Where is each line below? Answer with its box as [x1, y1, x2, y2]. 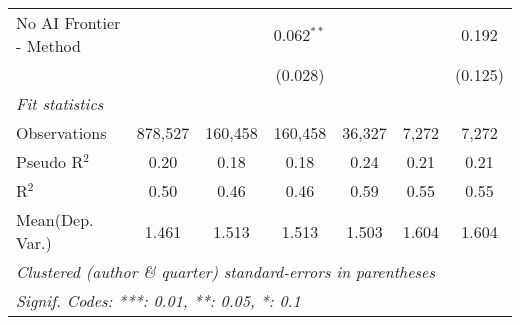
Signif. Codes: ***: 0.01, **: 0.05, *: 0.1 [16, 289, 301, 312]
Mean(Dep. [16, 208, 94, 231]
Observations [16, 121, 107, 144]
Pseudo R [16, 150, 84, 173]
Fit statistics [16, 92, 104, 115]
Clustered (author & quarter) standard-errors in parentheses [16, 260, 435, 283]
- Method [16, 34, 81, 57]
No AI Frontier [16, 11, 121, 34]
